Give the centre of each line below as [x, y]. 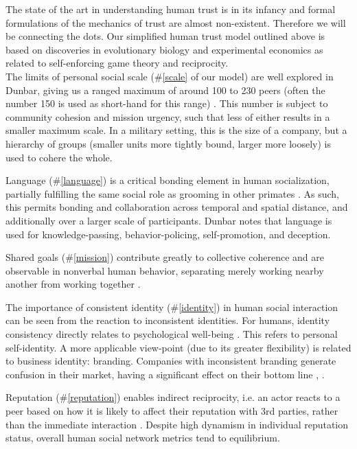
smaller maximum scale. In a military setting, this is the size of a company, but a [176, 130]
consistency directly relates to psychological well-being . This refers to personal [172, 334]
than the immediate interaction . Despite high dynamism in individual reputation [177, 424]
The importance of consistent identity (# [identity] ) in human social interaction [172, 307]
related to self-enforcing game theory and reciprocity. [117, 63]
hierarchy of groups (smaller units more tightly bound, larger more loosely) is [168, 143]
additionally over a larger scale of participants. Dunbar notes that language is [169, 220]
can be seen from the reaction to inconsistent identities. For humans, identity [168, 320]
